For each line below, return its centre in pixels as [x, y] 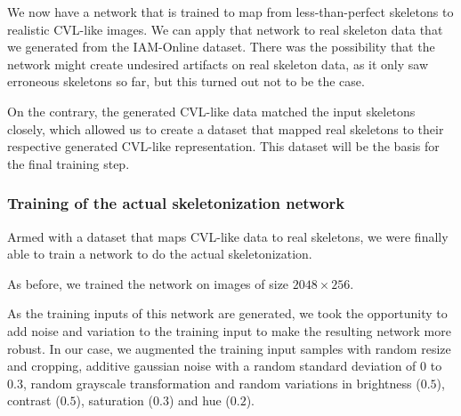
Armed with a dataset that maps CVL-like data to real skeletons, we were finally [228, 236]
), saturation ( [114, 400]
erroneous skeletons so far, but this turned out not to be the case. [186, 81]
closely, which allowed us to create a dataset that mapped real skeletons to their [226, 128]
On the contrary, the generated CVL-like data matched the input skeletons [211, 111]
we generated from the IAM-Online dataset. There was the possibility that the [221, 47]
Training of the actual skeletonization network [176, 203]
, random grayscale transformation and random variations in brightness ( [222, 383]
